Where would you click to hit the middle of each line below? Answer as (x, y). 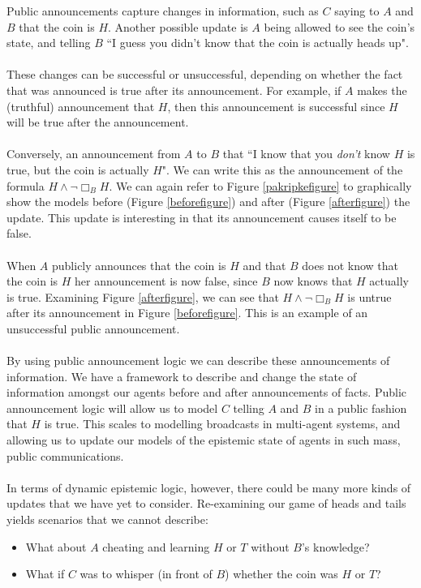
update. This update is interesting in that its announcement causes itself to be (202, 217)
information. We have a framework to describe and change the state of (182, 376)
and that (264, 265)
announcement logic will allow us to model (112, 408)
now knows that (313, 281)
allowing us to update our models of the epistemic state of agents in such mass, (204, 440)
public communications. (65, 455)
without (270, 546)
